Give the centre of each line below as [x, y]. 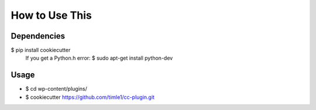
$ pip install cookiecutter [41, 50]
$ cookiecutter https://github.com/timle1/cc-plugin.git [90, 97]
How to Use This [51, 15]
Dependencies [38, 36]
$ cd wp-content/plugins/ [56, 89]
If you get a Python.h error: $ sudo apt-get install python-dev [99, 58]
